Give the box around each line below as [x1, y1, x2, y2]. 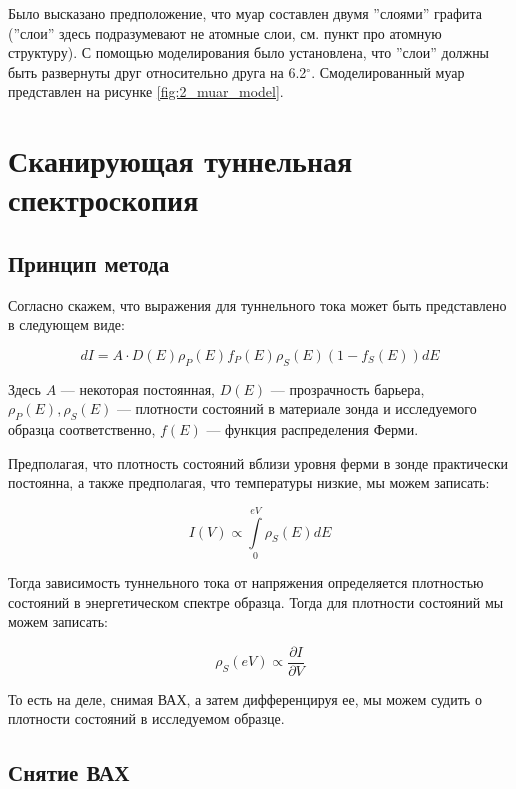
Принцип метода [8, 247, 170, 278]
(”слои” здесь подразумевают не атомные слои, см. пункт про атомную [8, 22, 442, 43]
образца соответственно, [8, 419, 156, 440]
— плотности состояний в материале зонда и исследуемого [116, 398, 477, 419]
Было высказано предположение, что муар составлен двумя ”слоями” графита [8, 3, 482, 23]
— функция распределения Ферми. [206, 419, 419, 440]
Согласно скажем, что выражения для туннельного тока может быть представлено [8, 294, 507, 315]
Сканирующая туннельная [8, 140, 353, 181]
